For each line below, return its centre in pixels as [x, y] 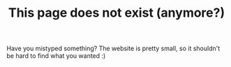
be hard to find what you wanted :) [56, 56]
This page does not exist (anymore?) [117, 13]
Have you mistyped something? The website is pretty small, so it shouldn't [113, 49]
